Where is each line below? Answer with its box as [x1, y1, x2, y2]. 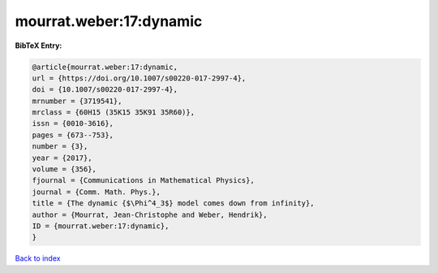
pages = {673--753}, [32, 130, 114, 140]
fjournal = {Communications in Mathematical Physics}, [32, 175, 255, 185]
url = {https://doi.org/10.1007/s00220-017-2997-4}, [32, 73, 247, 83]
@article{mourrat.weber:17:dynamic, [32, 62, 178, 71]
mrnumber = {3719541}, [32, 96, 122, 106]
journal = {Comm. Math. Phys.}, [32, 187, 161, 197]
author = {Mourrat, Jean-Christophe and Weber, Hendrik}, [32, 210, 268, 219]
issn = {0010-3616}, [32, 119, 114, 128]
